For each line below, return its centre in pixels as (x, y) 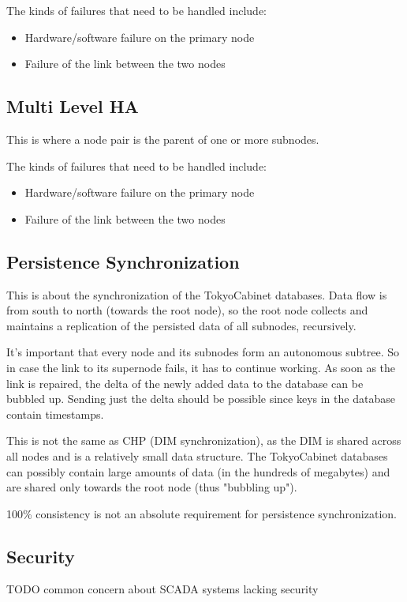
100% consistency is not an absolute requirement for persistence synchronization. (202, 513)
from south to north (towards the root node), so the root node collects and (187, 310)
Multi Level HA (73, 106)
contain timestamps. (55, 414)
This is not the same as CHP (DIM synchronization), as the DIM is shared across (204, 440)
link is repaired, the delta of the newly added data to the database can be (185, 383)
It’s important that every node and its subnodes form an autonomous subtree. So (203, 352)
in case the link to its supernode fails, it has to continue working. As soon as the (201, 367)
